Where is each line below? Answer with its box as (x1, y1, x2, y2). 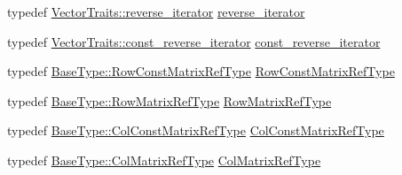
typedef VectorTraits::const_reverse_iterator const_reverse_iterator (7, 32, 381, 50)
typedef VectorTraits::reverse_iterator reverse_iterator (7, 3, 305, 20)
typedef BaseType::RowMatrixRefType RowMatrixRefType (7, 91, 332, 110)
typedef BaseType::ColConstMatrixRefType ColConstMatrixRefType (7, 121, 384, 140)
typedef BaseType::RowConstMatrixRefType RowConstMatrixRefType (7, 62, 395, 80)
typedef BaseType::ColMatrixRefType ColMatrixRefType (7, 150, 321, 169)
